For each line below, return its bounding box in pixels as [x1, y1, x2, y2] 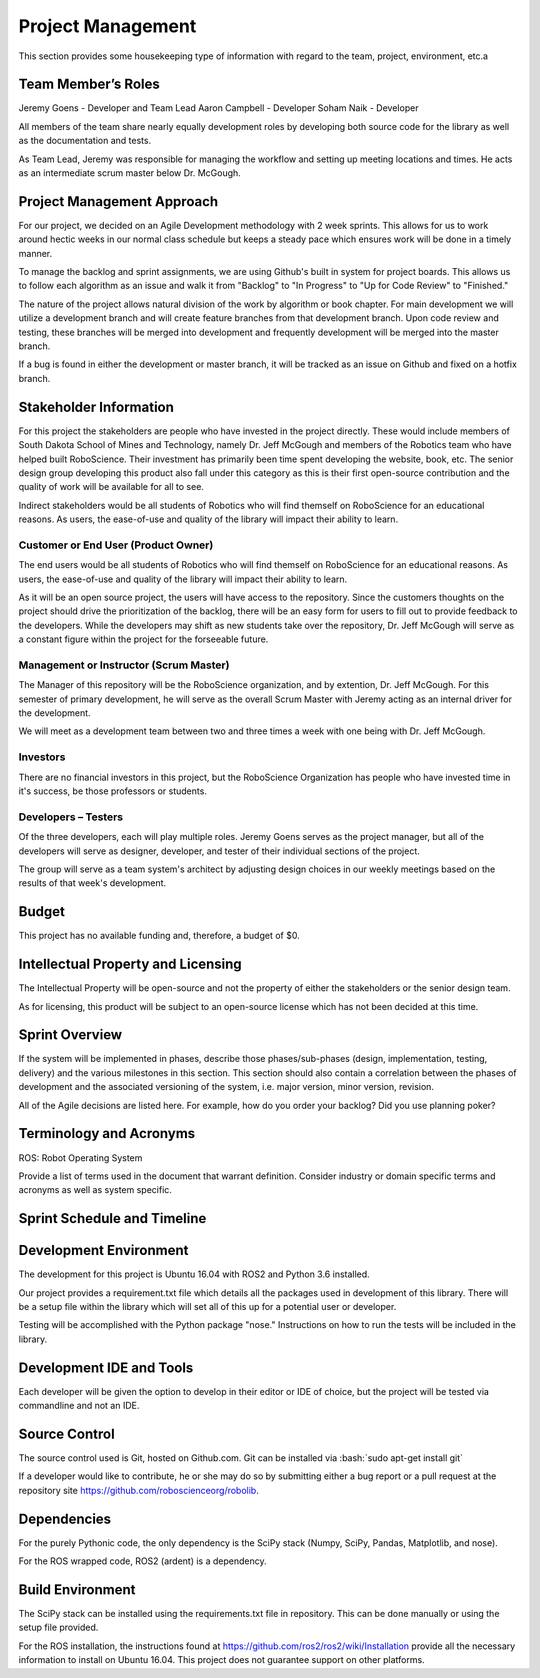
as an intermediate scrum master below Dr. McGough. [18, 167, 242, 179]
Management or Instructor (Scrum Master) [18, 658, 230, 672]
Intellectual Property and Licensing [18, 956, 242, 973]
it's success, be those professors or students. [18, 785, 207, 797]
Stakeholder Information [18, 398, 175, 415]
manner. [18, 247, 53, 259]
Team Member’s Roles [18, 76, 160, 93]
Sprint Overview [18, 1026, 123, 1044]
